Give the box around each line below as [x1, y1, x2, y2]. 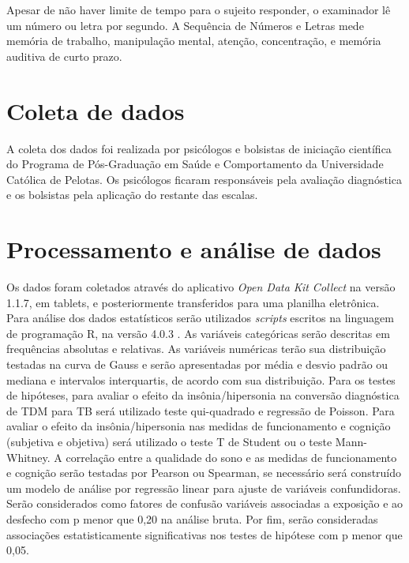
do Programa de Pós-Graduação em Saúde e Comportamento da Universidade [6, 156, 384, 172]
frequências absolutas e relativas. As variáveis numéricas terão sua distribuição [6, 340, 386, 357]
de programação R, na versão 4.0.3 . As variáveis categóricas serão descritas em [6, 325, 390, 341]
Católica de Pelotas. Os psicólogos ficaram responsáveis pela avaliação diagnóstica [6, 171, 402, 187]
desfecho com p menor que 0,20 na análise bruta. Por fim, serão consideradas [6, 510, 378, 527]
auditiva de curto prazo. [6, 47, 122, 64]
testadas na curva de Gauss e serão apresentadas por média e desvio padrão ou [6, 355, 388, 372]
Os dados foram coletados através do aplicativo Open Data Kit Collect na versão [6, 279, 396, 295]
